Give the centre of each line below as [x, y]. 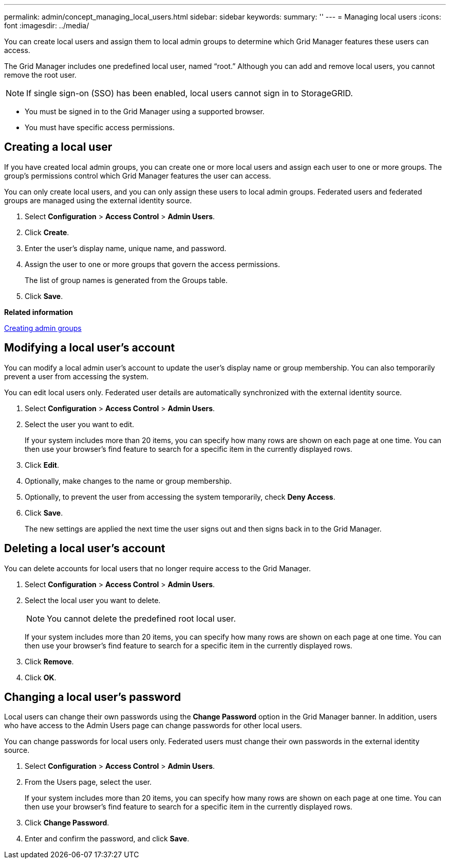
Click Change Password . [67, 823]
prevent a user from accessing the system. [77, 376]
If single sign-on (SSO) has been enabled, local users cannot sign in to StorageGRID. [190, 93]
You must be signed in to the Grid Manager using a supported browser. [145, 111]
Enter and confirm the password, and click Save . [107, 839]
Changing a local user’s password [93, 697]
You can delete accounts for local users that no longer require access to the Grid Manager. [158, 568]
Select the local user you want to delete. [93, 600]
